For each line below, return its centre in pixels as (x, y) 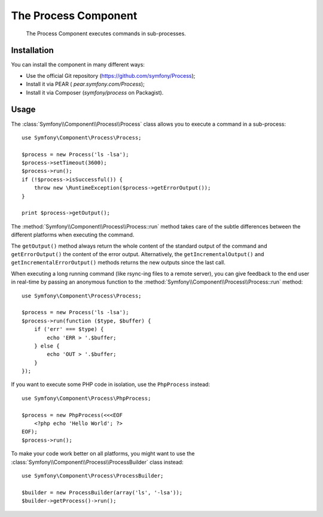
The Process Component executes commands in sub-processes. (106, 34)
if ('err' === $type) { (69, 329)
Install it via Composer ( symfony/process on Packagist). (95, 92)
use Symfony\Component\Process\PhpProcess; (86, 398)
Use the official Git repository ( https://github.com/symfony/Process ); (111, 75)
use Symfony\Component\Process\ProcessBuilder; (93, 475)
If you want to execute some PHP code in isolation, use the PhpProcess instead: (111, 384)
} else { (47, 346)
